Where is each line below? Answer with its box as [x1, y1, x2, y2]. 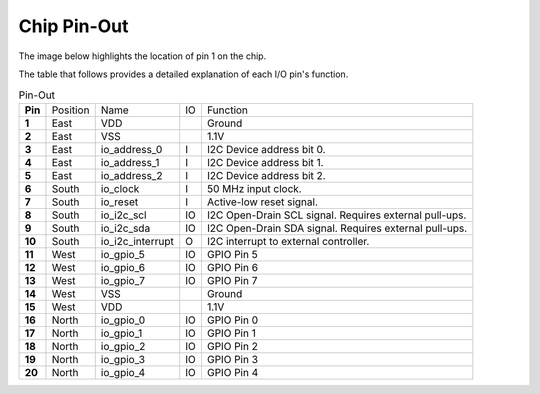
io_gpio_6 [100, 260, 145, 274]
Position [51, 103, 90, 117]
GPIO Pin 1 [206, 326, 257, 340]
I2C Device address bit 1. [206, 155, 324, 169]
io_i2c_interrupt [100, 234, 174, 248]
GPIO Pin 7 [206, 273, 258, 287]
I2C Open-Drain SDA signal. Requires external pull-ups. [206, 221, 468, 235]
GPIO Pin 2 [206, 339, 259, 353]
